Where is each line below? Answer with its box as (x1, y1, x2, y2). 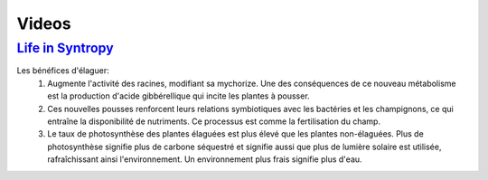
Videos (16, 14, 71, 33)
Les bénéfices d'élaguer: (16, 65, 109, 76)
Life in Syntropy (16, 40, 114, 56)
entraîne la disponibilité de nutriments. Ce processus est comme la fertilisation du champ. (47, 116, 381, 127)
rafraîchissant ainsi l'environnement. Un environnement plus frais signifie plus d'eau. (47, 154, 362, 165)
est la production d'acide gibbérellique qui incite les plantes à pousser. (47, 90, 311, 101)
